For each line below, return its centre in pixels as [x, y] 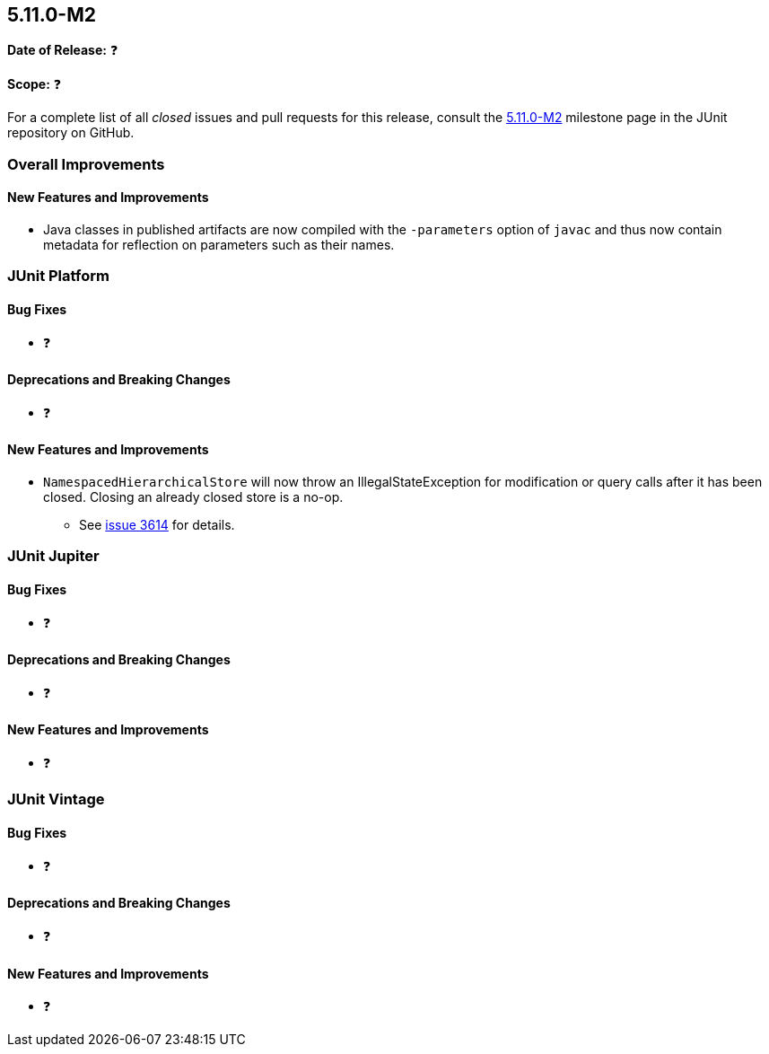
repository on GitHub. [71, 133]
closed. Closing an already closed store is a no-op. [193, 497]
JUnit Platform [58, 276]
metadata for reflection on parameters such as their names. [219, 245]
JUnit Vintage [56, 799]
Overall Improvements [86, 164]
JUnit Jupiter [53, 556]
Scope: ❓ [35, 84]
